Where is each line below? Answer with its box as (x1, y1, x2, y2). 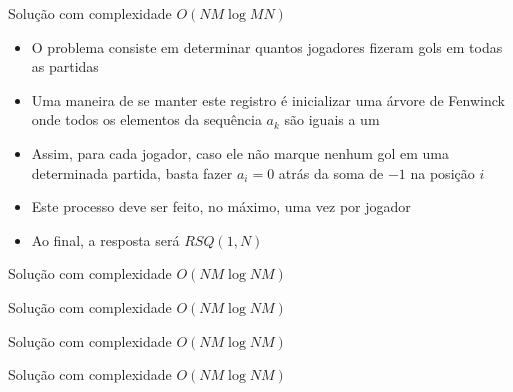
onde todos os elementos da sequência (31, 109, 262, 130)
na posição (410, 162, 475, 183)
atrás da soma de (278, 162, 384, 183)
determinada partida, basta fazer (31, 162, 233, 183)
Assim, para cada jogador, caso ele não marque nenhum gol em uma (31, 142, 449, 163)
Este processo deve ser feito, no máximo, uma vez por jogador (31, 196, 411, 217)
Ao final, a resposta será (31, 229, 180, 250)
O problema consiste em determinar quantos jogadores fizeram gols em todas (31, 36, 503, 57)
